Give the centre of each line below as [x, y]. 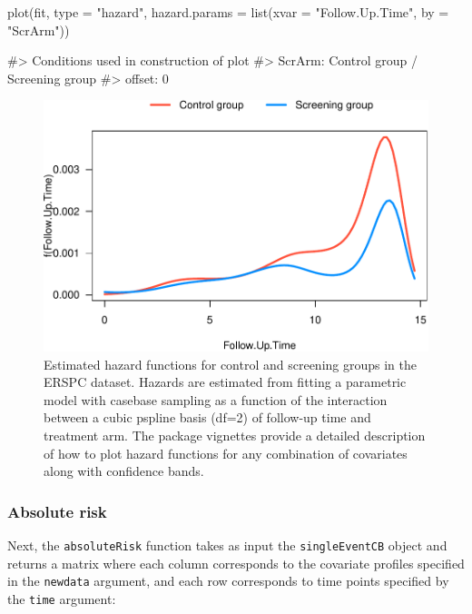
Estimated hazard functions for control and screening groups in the [231, 364]
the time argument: [62, 598]
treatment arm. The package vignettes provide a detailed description [235, 436]
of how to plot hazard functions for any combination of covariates [226, 453]
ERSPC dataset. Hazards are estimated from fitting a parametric [225, 382]
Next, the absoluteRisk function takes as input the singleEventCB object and [227, 545]
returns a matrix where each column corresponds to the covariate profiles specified [236, 563]
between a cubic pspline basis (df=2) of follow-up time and [207, 417]
